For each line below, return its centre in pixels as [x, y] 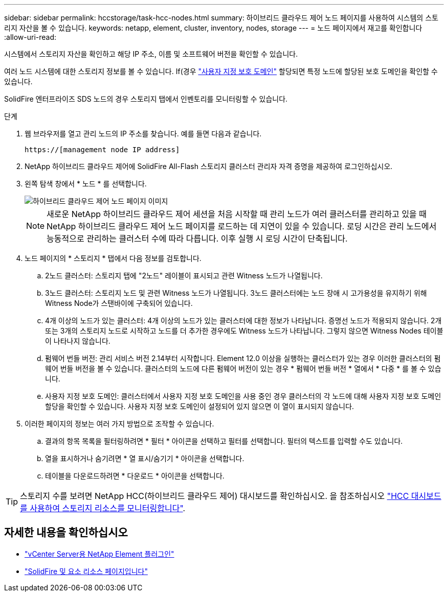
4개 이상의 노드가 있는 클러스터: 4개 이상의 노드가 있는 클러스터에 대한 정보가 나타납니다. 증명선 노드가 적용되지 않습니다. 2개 [243, 320]
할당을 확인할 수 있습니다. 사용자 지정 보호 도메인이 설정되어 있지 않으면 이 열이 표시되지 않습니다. [200, 406]
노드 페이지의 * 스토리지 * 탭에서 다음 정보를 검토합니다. [113, 258]
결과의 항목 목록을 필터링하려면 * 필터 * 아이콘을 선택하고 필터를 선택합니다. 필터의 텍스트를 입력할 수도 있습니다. [224, 441]
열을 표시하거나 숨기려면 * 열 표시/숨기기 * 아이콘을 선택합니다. [145, 458]
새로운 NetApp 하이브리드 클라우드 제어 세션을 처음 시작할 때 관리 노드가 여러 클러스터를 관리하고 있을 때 [237, 214]
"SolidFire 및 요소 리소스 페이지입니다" [86, 571]
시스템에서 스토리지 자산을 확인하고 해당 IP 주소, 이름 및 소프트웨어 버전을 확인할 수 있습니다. [151, 54]
